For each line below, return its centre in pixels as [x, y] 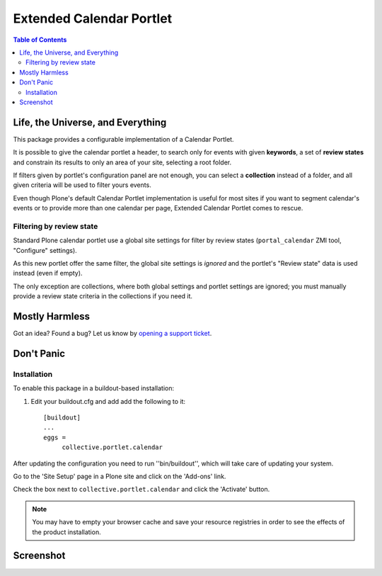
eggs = [55, 437]
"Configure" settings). [45, 250]
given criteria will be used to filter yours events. [82, 185]
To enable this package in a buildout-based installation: [94, 388]
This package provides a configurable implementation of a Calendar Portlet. [123, 139]
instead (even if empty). [48, 273]
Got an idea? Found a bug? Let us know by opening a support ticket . [112, 334]
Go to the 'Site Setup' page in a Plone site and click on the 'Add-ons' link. [120, 476]
